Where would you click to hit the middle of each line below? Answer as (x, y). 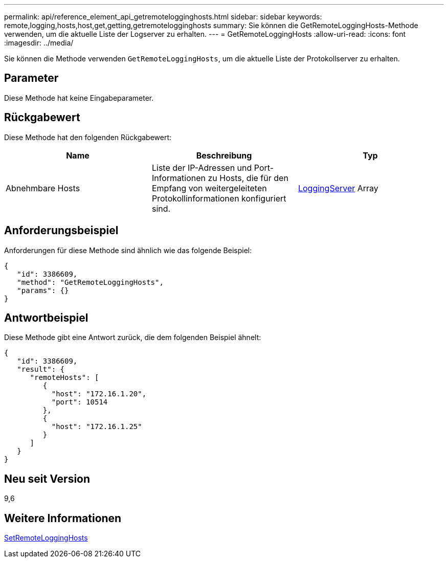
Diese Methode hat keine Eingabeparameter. (79, 98)
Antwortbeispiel (46, 318)
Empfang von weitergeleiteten (209, 188)
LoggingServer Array (338, 188)
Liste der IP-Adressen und (202, 167)
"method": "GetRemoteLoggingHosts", (90, 282)
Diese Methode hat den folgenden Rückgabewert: (88, 137)
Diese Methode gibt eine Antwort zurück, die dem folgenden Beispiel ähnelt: (133, 338)
